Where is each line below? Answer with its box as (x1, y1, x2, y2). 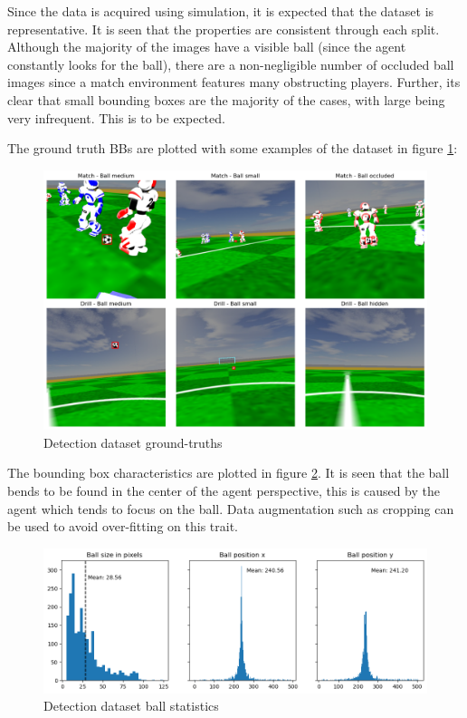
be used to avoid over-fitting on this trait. (7, 517, 238, 536)
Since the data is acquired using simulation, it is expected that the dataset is (7, 2, 434, 20)
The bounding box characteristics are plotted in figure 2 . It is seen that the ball (7, 463, 450, 482)
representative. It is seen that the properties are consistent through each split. (7, 19, 440, 38)
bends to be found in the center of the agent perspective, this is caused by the (7, 481, 441, 500)
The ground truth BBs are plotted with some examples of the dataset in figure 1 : (7, 139, 458, 158)
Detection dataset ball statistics (43, 696, 219, 715)
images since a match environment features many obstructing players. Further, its (7, 73, 461, 92)
